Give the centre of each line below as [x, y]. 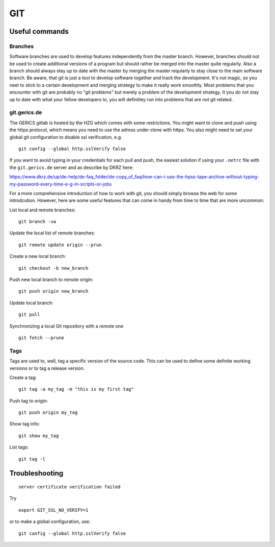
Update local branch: [31, 303]
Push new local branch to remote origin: [51, 280]
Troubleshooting [36, 473]
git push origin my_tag [48, 413]
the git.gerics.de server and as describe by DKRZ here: [71, 167]
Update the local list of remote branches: [52, 233]
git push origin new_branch [53, 291]
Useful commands [39, 31]
